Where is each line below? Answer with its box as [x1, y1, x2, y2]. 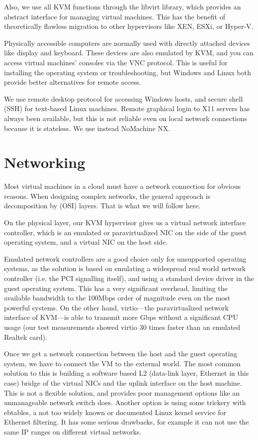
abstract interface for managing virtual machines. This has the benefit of [4, 11, 225, 21]
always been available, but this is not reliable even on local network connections [4, 113, 247, 123]
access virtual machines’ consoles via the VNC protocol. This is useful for [4, 57, 228, 67]
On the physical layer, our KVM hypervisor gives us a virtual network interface [4, 217, 246, 228]
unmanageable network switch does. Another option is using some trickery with [4, 397, 246, 408]
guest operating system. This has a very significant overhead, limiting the [4, 283, 228, 293]
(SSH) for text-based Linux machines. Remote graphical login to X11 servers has [4, 103, 250, 114]
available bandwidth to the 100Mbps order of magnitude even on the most [4, 293, 231, 303]
